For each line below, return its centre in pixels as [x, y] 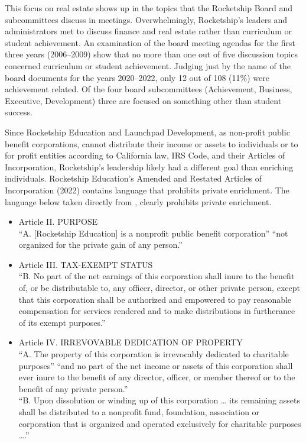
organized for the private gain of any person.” [100, 245]
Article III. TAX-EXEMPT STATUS [86, 264]
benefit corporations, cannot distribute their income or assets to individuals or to [152, 143]
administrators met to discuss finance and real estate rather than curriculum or [149, 31]
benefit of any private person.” [73, 388]
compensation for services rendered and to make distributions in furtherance [157, 311]
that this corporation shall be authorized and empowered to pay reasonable [155, 299]
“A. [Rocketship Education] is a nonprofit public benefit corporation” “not [153, 233]
